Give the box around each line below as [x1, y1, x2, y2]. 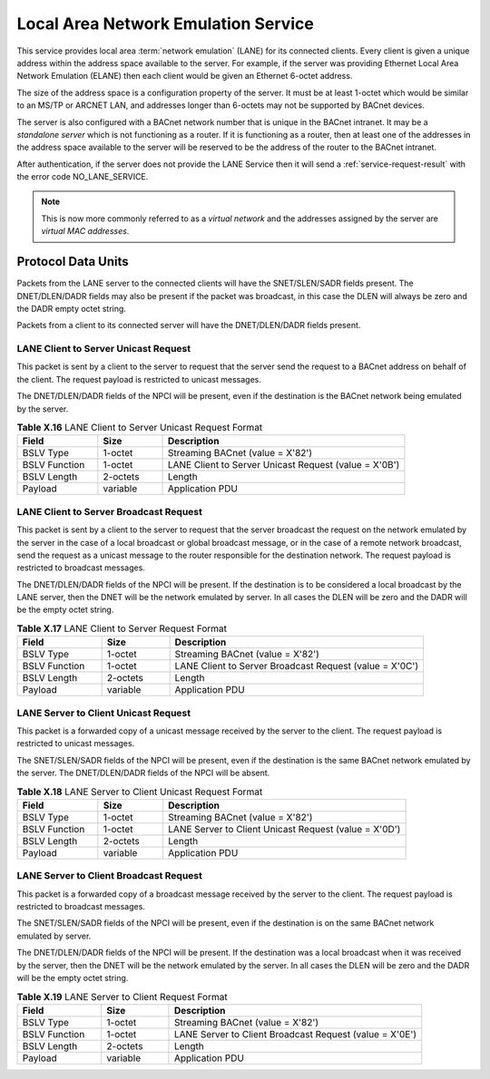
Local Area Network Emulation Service [16, 14, 315, 34]
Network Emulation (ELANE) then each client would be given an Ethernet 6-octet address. [16, 71, 353, 82]
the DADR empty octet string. [16, 303, 127, 314]
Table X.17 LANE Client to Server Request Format [16, 622, 227, 635]
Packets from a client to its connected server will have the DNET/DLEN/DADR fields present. [16, 320, 361, 331]
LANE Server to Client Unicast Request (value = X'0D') [168, 822, 401, 835]
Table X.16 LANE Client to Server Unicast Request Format [16, 422, 263, 434]
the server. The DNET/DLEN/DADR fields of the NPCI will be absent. [16, 767, 270, 779]
